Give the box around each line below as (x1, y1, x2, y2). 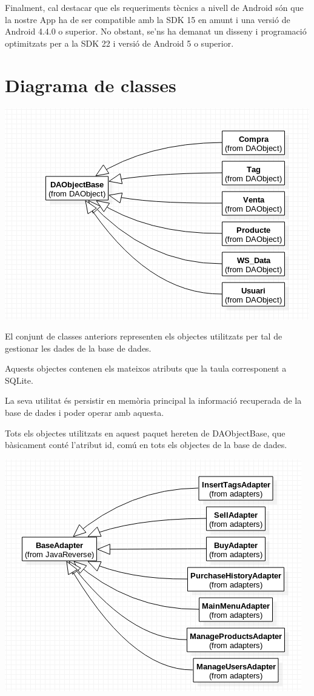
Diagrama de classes (5, 72, 176, 97)
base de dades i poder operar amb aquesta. (5, 406, 164, 419)
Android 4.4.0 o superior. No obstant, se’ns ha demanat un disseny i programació (5, 25, 307, 38)
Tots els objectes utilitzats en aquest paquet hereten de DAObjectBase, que (5, 426, 286, 439)
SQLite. (5, 373, 33, 386)
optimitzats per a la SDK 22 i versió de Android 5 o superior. (5, 36, 234, 49)
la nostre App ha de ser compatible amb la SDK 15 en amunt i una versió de (5, 13, 290, 25)
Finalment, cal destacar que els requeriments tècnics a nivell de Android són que (5, 1, 304, 13)
